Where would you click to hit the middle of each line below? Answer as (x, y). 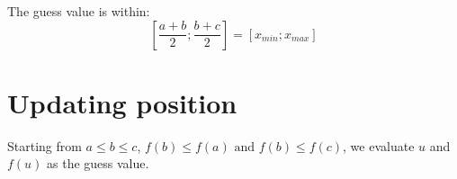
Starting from (45, 145)
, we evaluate (379, 145)
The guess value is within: (79, 11)
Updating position (122, 102)
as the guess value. (98, 163)
